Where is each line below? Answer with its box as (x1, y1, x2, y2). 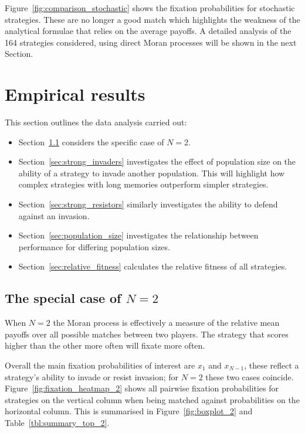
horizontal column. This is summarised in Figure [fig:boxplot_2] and (5, 405, 253, 417)
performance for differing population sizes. (18, 240, 170, 253)
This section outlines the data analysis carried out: (5, 116, 187, 128)
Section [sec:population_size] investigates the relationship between (18, 229, 259, 241)
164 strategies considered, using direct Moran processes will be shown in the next (5, 36, 297, 48)
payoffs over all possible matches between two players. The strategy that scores (5, 328, 289, 340)
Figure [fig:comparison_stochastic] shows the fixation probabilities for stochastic (5, 2, 295, 13)
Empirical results (5, 82, 145, 106)
